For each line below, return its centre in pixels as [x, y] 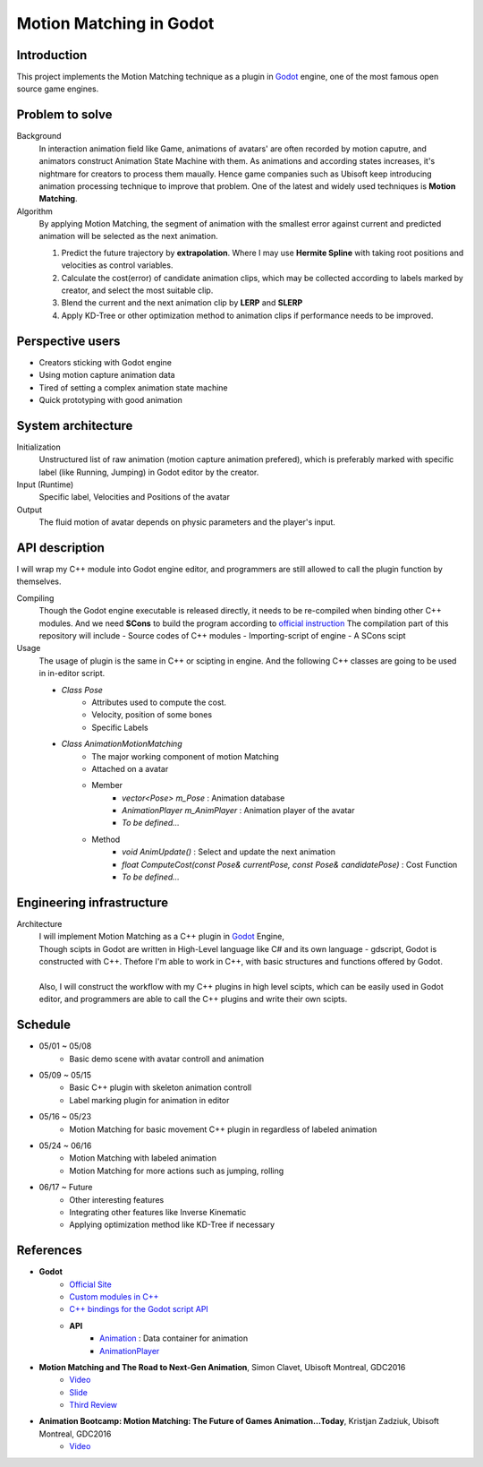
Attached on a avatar [130, 768]
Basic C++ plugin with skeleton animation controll [161, 1087]
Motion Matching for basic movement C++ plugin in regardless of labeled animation [223, 1129]
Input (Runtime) [45, 485]
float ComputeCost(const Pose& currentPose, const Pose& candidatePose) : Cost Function [290, 864]
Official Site [90, 1284]
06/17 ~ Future [66, 1188]
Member [107, 785]
